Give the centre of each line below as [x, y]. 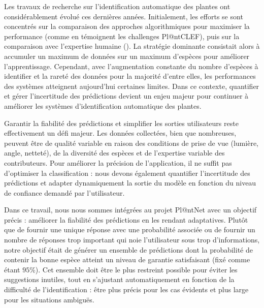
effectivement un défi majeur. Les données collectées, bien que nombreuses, [120, 133]
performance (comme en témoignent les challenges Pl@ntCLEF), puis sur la [122, 36]
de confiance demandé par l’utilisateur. [64, 192]
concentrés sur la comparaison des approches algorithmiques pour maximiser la [127, 26]
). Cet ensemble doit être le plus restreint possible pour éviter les [136, 269]
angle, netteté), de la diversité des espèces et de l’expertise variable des [114, 153]
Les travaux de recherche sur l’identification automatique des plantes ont [117, 6]
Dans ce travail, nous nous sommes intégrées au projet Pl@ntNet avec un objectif [130, 210]
